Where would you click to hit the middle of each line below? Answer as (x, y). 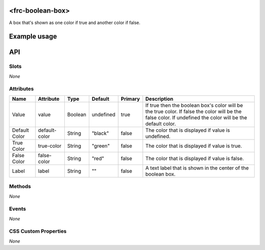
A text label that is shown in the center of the (197, 168)
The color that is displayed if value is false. (195, 158)
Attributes (21, 89)
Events (18, 209)
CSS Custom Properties (38, 231)
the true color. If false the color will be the (194, 111)
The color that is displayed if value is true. (194, 146)
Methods (20, 187)
